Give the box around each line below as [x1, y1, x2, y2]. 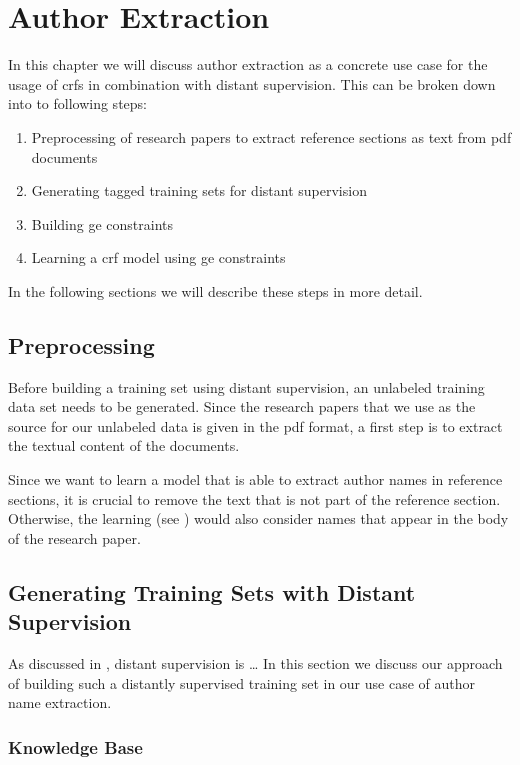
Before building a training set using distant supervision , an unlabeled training [8, 376, 485, 397]
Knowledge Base [8, 734, 143, 759]
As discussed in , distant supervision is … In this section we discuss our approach [8, 653, 503, 674]
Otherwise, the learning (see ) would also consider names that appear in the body [8, 508, 509, 529]
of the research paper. [8, 527, 141, 548]
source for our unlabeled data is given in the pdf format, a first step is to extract [8, 415, 503, 436]
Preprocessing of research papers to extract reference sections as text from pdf [31, 126, 512, 147]
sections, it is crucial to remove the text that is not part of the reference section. [8, 488, 501, 509]
